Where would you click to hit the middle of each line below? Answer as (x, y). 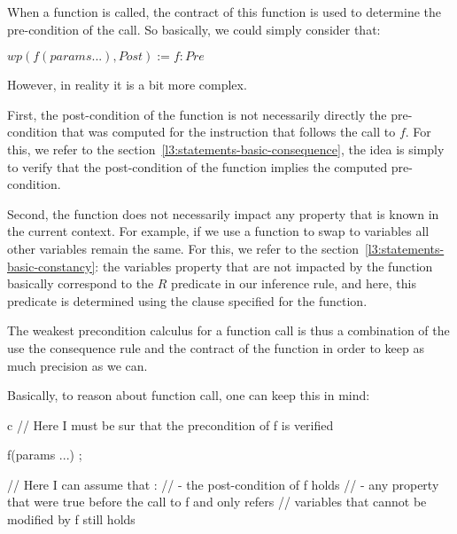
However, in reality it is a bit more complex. (127, 85)
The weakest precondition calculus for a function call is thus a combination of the (228, 330)
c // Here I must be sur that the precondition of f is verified (170, 424)
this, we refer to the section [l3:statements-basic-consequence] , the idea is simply (226, 149)
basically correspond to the (81, 283)
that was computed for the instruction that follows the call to (228, 132)
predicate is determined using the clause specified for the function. (187, 300)
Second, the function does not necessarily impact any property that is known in (223, 213)
